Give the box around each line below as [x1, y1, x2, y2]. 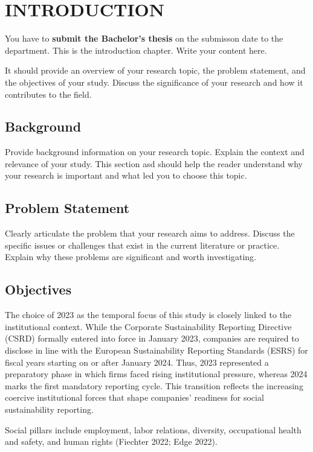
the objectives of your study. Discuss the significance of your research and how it [5, 75, 303, 88]
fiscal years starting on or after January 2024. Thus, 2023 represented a [5, 355, 269, 368]
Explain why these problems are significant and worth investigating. [5, 250, 256, 263]
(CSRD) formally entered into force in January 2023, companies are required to [5, 332, 299, 345]
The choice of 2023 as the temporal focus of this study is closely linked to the [5, 308, 292, 321]
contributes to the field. [5, 88, 92, 100]
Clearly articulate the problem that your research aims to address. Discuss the [5, 227, 295, 240]
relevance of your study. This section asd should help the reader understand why [5, 157, 303, 170]
